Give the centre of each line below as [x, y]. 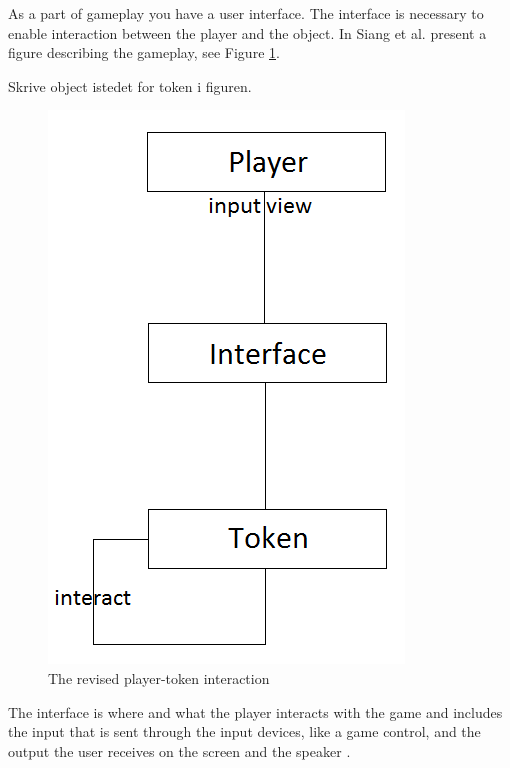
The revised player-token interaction [159, 677]
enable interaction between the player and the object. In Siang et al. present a [247, 32]
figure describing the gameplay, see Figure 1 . [144, 52]
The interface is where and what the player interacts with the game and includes [255, 711]
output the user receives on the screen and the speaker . [179, 750]
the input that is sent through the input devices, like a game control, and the [244, 731]
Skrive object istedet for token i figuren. [130, 85]
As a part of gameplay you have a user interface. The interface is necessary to [246, 13]
